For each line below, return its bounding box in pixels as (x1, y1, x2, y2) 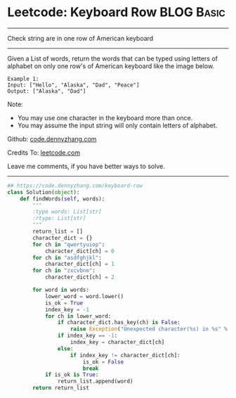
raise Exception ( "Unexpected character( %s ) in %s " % (70, 326, 228, 333)
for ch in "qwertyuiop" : (32, 240, 105, 248)
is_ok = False (82, 358, 124, 366)
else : (57, 345, 74, 352)
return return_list (32, 385, 90, 392)
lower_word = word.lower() (44, 293, 124, 300)
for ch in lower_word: (44, 312, 112, 320)
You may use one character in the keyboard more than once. (17, 113, 193, 122)
